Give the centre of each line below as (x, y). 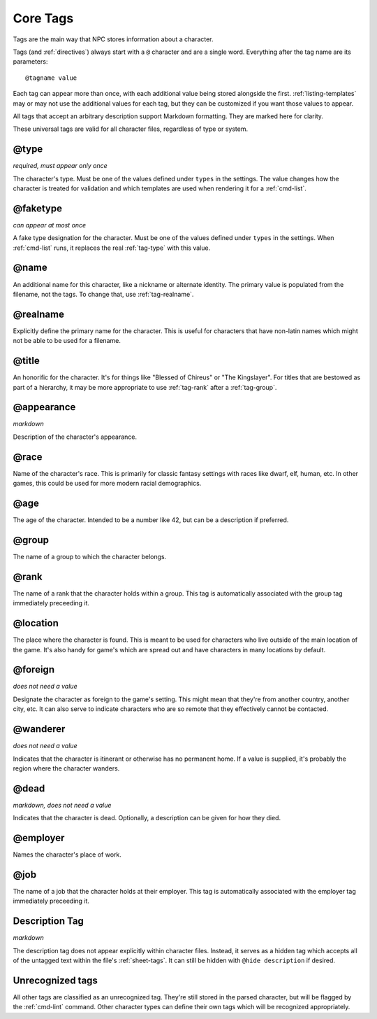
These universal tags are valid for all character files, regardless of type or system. (130, 129)
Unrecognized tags (55, 980)
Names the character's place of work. (67, 855)
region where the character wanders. (66, 768)
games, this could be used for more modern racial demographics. (107, 484)
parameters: (30, 62)
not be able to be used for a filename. (67, 341)
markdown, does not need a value (62, 805)
